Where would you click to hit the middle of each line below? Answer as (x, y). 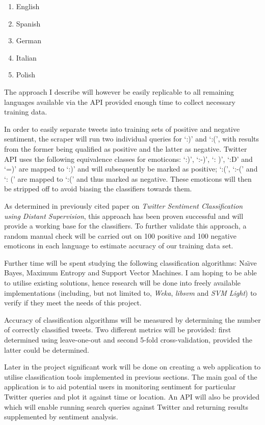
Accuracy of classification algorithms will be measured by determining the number (132, 319)
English (28, 6)
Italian (26, 57)
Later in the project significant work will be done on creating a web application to (132, 367)
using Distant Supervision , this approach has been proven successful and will (124, 216)
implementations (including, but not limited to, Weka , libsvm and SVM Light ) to (130, 292)
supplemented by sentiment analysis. (61, 417)
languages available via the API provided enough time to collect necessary (120, 102)
